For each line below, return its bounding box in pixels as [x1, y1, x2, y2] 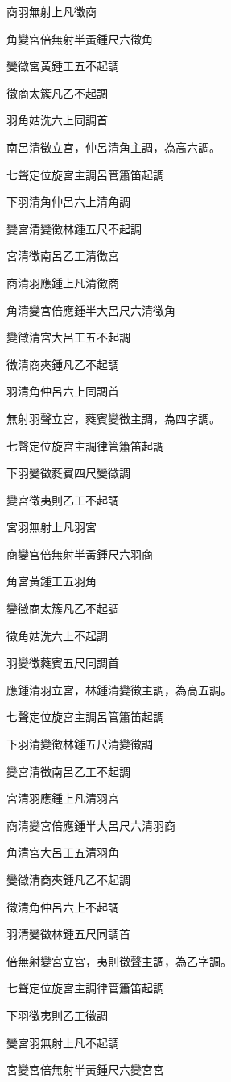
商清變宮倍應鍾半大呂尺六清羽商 [6, 816, 175, 833]
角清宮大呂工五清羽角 [6, 844, 119, 861]
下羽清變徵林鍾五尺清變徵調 [6, 736, 153, 753]
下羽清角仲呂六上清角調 [6, 193, 130, 210]
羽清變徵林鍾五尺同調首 [6, 925, 130, 942]
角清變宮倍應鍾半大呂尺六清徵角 [6, 301, 175, 318]
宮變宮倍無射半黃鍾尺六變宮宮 [6, 1061, 164, 1078]
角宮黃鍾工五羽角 [6, 572, 97, 589]
